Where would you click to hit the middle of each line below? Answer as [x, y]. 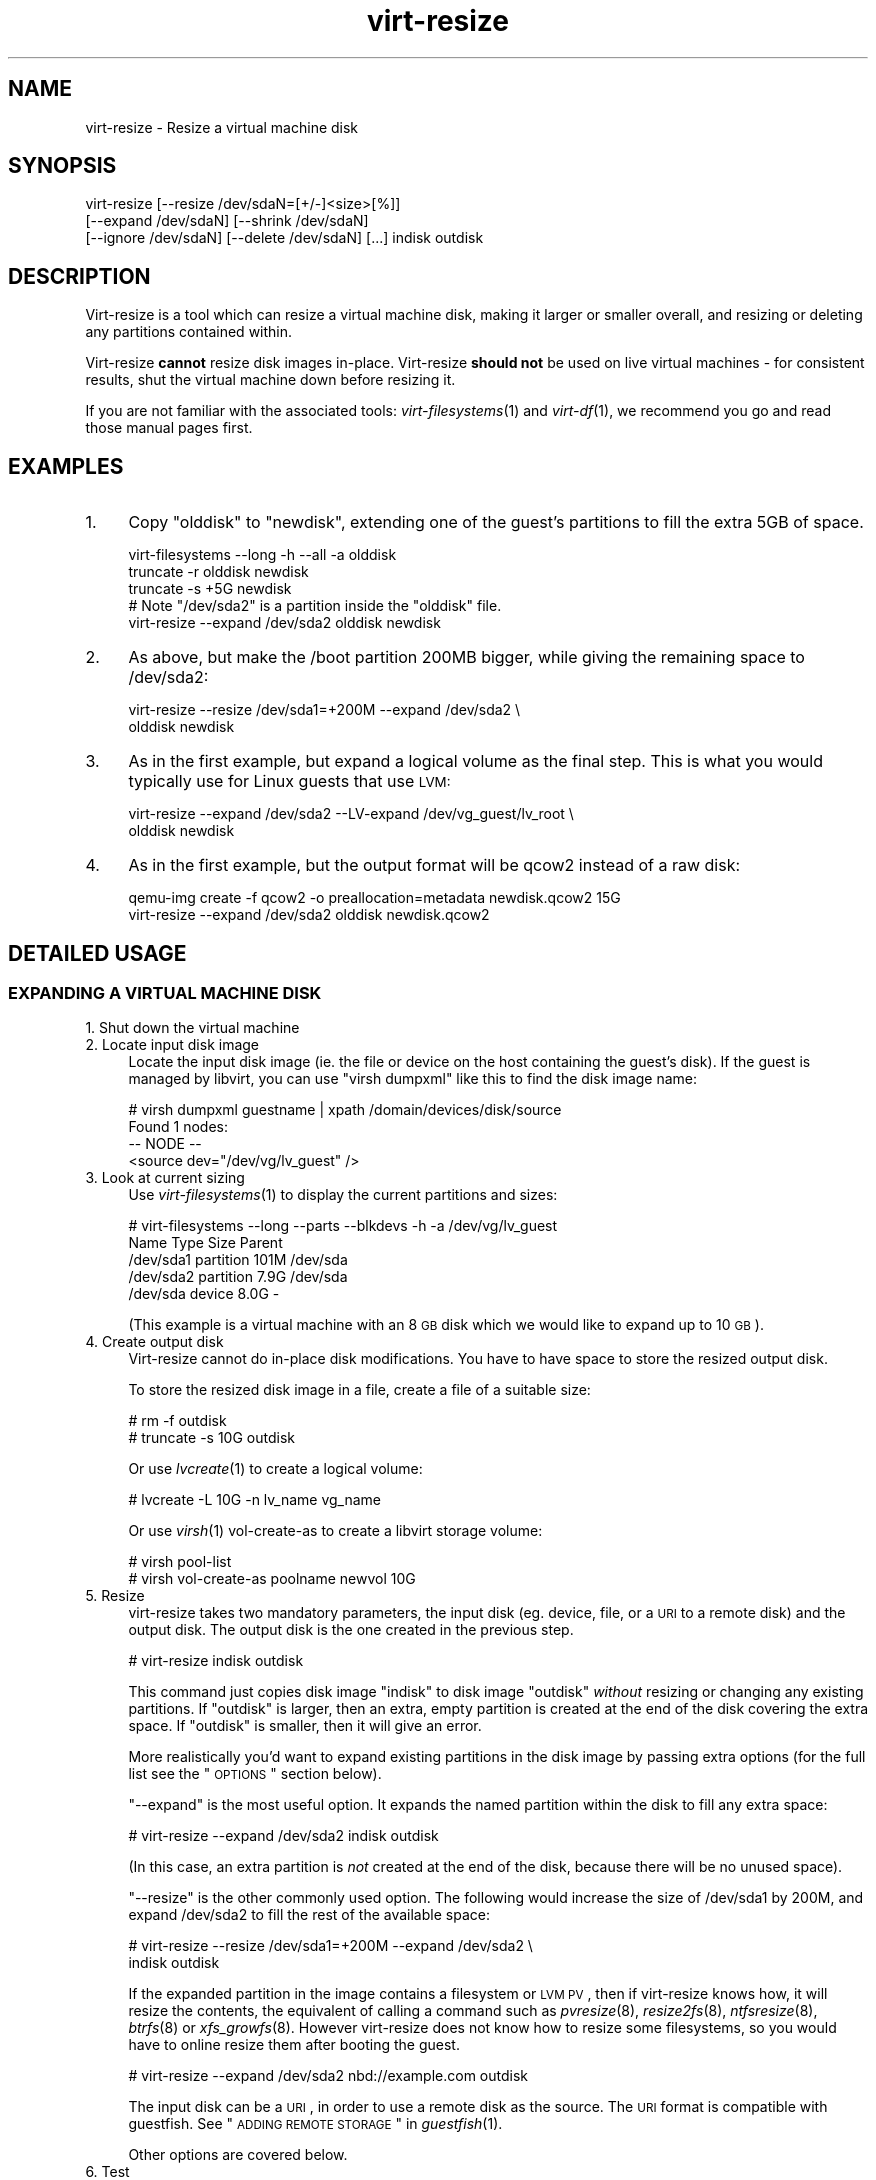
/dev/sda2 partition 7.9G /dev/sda [238, 1277]
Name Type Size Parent [205, 1243]
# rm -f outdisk [177, 1421]
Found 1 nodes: [178, 1127]
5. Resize [115, 1596]
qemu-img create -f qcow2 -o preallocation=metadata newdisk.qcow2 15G [374, 898]
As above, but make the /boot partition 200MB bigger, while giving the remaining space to [466, 657]
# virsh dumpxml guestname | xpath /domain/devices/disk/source [345, 1110]
